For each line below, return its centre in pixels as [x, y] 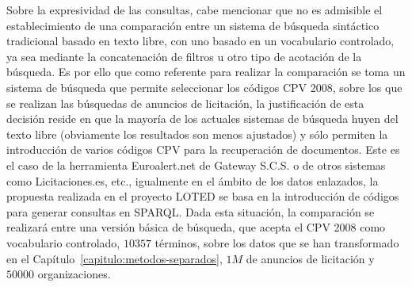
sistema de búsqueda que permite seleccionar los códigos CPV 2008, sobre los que [204, 87]
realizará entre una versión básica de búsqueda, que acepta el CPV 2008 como [196, 227]
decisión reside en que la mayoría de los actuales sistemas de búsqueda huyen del [202, 119]
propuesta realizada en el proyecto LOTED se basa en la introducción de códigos [203, 196]
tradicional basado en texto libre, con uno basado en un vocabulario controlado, [200, 41]
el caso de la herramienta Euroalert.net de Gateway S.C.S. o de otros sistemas [196, 165]
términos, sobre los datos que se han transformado [277, 242]
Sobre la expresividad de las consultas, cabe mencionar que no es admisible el [195, 10]
